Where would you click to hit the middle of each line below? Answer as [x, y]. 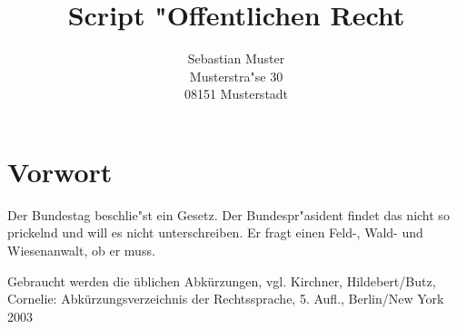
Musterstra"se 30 [236, 76]
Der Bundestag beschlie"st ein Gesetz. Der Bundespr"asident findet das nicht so [228, 214]
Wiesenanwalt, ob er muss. [81, 251]
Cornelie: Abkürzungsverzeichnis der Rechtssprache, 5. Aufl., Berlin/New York [226, 299]
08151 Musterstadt [236, 94]
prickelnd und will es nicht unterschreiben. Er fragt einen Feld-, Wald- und [215, 232]
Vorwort [60, 171]
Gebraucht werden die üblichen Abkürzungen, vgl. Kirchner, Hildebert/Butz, [222, 281]
